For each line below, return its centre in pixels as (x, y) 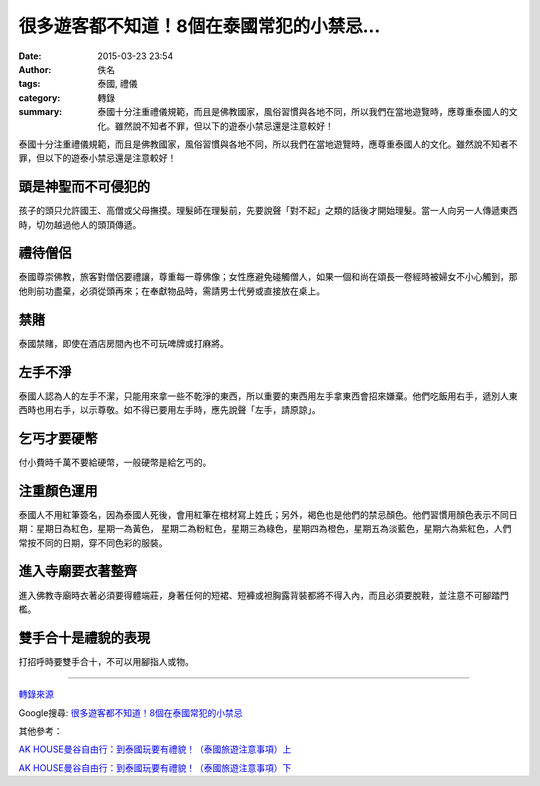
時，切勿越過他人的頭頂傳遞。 (80, 224)
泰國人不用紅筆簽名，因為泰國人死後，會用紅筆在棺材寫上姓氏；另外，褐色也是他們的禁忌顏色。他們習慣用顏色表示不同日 (268, 514)
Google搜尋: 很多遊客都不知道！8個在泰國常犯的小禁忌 (131, 712)
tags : (29, 84)
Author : (35, 69)
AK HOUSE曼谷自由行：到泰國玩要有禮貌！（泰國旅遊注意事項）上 (155, 749)
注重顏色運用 (58, 490)
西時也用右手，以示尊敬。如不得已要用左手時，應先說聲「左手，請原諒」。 (169, 410)
